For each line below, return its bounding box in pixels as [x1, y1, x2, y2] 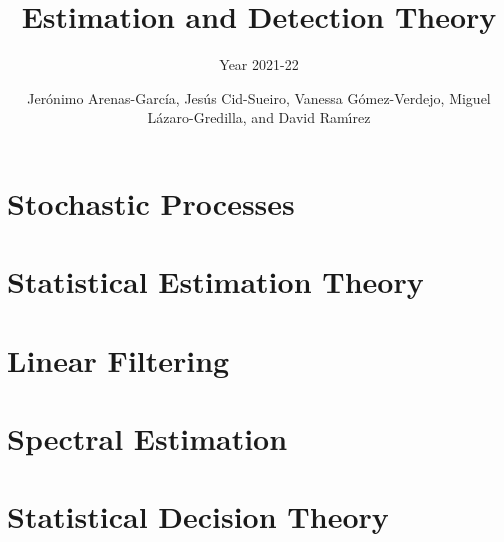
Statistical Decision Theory [7, 496, 389, 537]
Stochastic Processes [7, 182, 295, 223]
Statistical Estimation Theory [7, 261, 424, 302]
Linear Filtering [7, 339, 230, 380]
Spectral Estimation [7, 418, 288, 459]
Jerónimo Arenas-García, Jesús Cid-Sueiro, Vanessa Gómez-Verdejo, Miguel [27, 87, 491, 108]
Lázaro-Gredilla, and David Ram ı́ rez [147, 107, 371, 128]
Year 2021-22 [219, 54, 299, 75]
